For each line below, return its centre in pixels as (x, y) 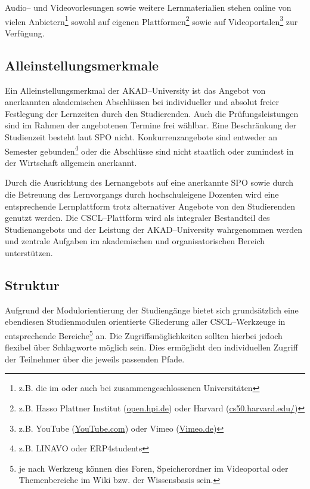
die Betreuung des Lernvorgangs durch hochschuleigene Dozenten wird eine (142, 194)
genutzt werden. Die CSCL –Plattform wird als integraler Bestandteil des (137, 218)
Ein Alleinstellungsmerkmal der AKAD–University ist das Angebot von (135, 90)
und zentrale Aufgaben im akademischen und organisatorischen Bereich (135, 241)
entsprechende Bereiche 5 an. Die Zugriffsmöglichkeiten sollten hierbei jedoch (144, 335)
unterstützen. (29, 253)
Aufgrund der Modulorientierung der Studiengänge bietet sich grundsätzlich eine (152, 310)
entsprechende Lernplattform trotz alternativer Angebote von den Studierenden (150, 206)
